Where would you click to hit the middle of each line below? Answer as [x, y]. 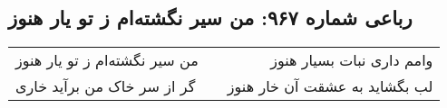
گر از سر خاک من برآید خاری [106, 86]
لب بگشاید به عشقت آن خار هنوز [330, 86]
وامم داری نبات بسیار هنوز [352, 60]
